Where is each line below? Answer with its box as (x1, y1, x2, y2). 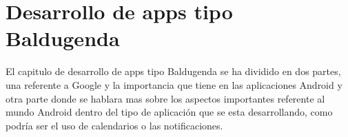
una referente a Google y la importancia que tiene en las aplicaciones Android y (6, 77, 342, 92)
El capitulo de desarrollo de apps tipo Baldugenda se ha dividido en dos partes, (6, 64, 341, 78)
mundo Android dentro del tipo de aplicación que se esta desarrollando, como (6, 105, 333, 119)
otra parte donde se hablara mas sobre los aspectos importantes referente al (6, 91, 325, 105)
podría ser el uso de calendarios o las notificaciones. (6, 118, 223, 132)
